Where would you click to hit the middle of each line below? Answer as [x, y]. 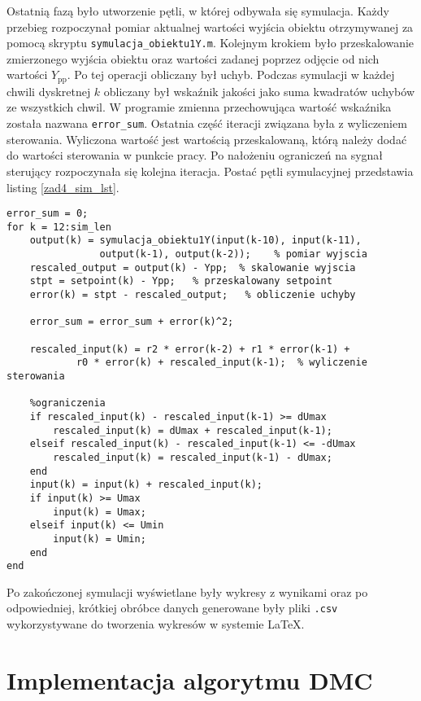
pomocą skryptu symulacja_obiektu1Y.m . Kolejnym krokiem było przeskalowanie [210, 43]
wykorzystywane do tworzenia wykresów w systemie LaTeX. [156, 624]
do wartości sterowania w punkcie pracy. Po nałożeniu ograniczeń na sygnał [195, 155]
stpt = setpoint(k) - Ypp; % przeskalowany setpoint [181, 281]
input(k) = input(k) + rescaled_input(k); [146, 485]
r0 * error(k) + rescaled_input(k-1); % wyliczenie [221, 363]
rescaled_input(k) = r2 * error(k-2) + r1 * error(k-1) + [190, 349]
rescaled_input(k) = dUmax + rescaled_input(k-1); [193, 430]
